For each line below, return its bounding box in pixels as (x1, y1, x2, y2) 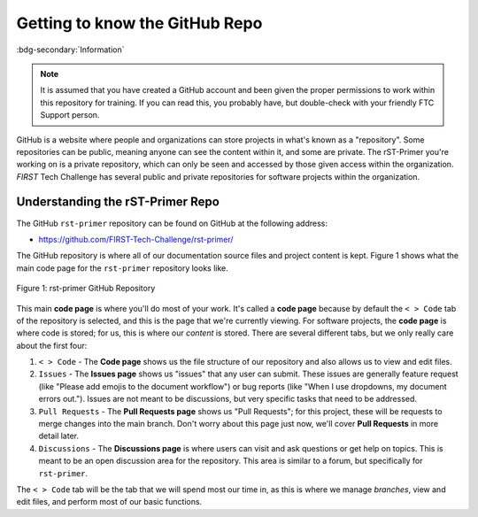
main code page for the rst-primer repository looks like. (16, 262, 229, 274)
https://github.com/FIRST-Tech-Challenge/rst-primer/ (38, 234, 234, 244)
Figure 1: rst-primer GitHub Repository (16, 283, 156, 294)
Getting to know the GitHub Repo (16, 13, 263, 33)
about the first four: (16, 340, 88, 351)
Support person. (40, 110, 100, 120)
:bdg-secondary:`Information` (16, 44, 125, 55)
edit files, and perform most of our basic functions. (16, 497, 203, 507)
